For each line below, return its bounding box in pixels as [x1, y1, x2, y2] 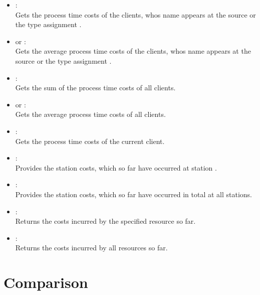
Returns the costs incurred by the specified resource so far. [15, 216, 196, 226]
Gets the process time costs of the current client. [15, 135, 165, 146]
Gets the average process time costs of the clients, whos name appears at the [15, 46, 251, 56]
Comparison [4, 272, 88, 292]
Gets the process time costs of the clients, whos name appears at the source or [15, 9, 256, 20]
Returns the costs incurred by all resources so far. [15, 242, 168, 253]
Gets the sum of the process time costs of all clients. [15, 82, 176, 93]
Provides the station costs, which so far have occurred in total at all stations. [15, 189, 252, 199]
